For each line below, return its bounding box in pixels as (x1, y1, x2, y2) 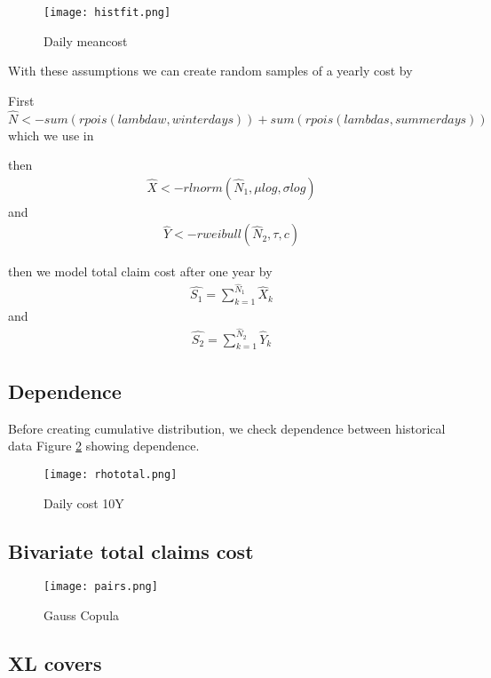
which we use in (8, 125, 94, 144)
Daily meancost (44, 31, 128, 50)
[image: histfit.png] (44, 6, 171, 19)
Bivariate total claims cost (8, 537, 254, 564)
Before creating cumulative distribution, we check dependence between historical (8, 419, 446, 437)
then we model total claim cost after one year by (8, 261, 273, 280)
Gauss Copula (44, 605, 120, 624)
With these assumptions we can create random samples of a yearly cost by (8, 61, 413, 80)
